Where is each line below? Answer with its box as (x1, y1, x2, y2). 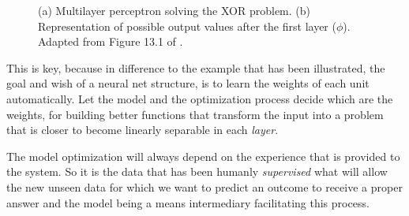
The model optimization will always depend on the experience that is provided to (6, 147, 400, 164)
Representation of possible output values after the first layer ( (38, 17, 336, 34)
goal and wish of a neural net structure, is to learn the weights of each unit (6, 75, 370, 91)
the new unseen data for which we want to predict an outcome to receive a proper (6, 178, 403, 195)
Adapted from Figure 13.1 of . (38, 33, 183, 50)
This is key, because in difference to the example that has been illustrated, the (6, 59, 385, 76)
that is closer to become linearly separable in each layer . (6, 121, 279, 138)
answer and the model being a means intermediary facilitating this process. (6, 194, 370, 210)
